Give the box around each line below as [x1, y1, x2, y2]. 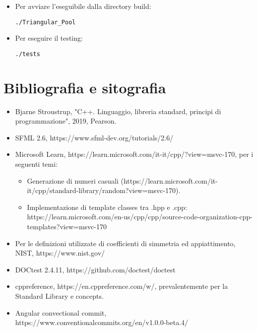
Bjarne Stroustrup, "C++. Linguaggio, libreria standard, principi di [15, 106, 221, 116]
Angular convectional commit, [15, 307, 107, 318]
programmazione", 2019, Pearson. [15, 116, 117, 126]
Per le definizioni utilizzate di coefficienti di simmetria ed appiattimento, [15, 238, 236, 248]
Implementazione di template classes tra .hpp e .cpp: [27, 201, 187, 212]
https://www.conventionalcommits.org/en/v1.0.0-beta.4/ [15, 317, 189, 328]
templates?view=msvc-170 [27, 221, 107, 231]
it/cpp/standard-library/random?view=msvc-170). [27, 185, 181, 196]
